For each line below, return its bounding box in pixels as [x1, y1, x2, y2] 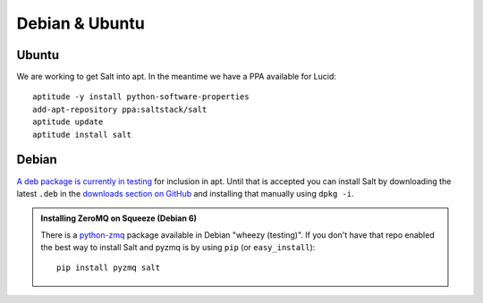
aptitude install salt [32, 130, 132, 139]
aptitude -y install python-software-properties [32, 92, 250, 102]
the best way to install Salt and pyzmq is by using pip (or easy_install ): [40, 242, 316, 253]
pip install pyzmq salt [56, 263, 161, 273]
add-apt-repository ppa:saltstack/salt [32, 104, 208, 114]
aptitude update [32, 117, 104, 127]
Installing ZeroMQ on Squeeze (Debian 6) [40, 213, 197, 223]
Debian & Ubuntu [16, 13, 145, 33]
